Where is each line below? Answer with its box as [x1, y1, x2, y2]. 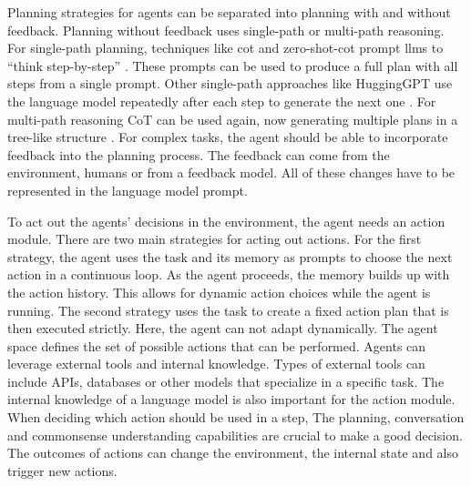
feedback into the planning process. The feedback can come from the [7, 145, 390, 164]
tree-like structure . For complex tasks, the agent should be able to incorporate [7, 127, 448, 147]
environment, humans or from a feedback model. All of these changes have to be [7, 163, 456, 182]
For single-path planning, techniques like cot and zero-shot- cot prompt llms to [7, 38, 444, 57]
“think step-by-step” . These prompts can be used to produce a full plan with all [7, 56, 458, 75]
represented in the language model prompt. [7, 180, 248, 199]
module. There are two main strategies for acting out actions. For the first [7, 229, 422, 248]
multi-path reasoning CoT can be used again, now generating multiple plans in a [7, 109, 458, 128]
